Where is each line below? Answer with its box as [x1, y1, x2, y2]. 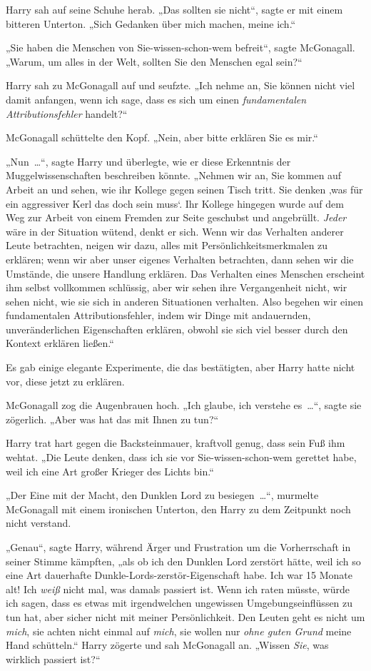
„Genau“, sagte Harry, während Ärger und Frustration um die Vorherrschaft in [6, 540, 351, 554]
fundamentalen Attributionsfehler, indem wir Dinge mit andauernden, [6, 308, 311, 323]
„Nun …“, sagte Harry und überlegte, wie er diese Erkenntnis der [6, 153, 291, 168]
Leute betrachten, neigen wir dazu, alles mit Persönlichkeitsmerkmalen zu [6, 238, 328, 253]
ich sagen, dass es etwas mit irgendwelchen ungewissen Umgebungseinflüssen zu [6, 595, 353, 610]
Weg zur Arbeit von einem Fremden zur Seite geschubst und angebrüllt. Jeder [6, 210, 347, 225]
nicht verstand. [6, 515, 71, 530]
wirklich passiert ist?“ [6, 651, 101, 666]
